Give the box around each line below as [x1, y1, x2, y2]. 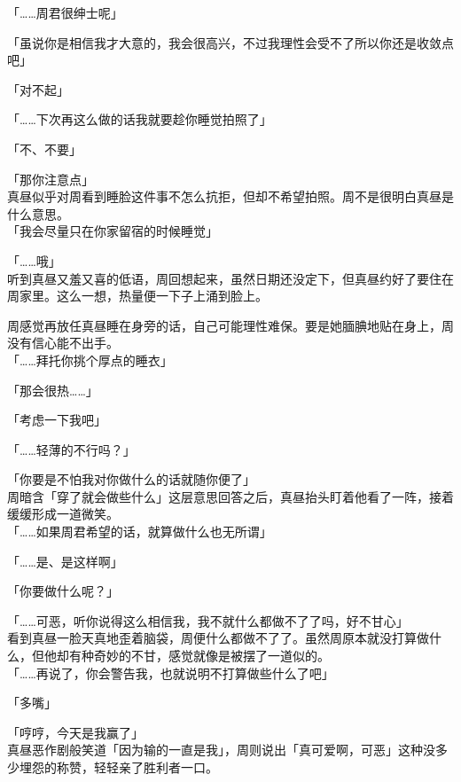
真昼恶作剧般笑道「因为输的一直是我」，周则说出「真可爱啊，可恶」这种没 [7, 740, 435, 759]
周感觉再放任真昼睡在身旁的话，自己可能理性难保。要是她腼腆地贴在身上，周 [7, 316, 454, 334]
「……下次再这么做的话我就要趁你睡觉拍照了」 [7, 110, 272, 129]
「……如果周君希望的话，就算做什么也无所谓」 [7, 522, 272, 541]
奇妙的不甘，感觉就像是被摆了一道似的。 [93, 646, 330, 665]
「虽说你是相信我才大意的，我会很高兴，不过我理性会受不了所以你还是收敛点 [7, 33, 454, 51]
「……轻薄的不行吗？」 [7, 440, 136, 458]
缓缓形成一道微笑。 [7, 504, 119, 523]
